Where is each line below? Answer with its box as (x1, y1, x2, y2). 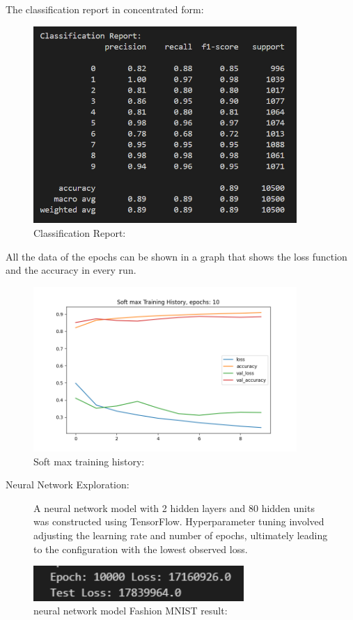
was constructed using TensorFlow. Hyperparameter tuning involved (33, 514, 324, 529)
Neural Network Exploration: (6, 477, 130, 492)
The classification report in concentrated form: (6, 2, 204, 16)
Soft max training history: (33, 454, 145, 468)
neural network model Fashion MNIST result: (33, 603, 228, 618)
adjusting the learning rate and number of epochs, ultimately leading (33, 527, 328, 542)
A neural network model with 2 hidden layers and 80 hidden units (33, 500, 315, 515)
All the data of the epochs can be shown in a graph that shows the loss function (6, 249, 347, 263)
